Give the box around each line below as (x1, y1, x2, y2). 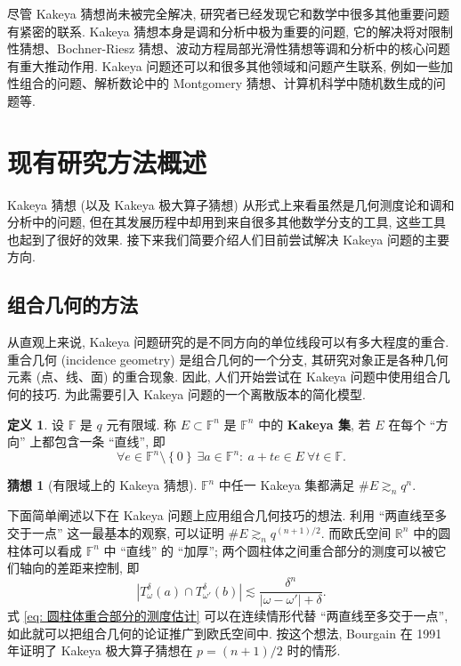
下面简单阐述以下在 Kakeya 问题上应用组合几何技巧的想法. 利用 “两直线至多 (7, 506, 448, 525)
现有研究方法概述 (7, 143, 207, 180)
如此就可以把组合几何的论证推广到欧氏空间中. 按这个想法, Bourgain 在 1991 (7, 623, 442, 642)
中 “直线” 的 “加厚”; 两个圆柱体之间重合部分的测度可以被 (103, 541, 434, 559)
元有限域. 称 (106, 414, 176, 433)
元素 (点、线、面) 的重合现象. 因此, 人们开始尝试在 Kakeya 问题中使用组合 (7, 367, 438, 386)
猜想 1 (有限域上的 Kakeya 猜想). (7, 476, 198, 494)
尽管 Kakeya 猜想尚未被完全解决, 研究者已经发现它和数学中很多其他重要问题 (7, 4, 449, 22)
